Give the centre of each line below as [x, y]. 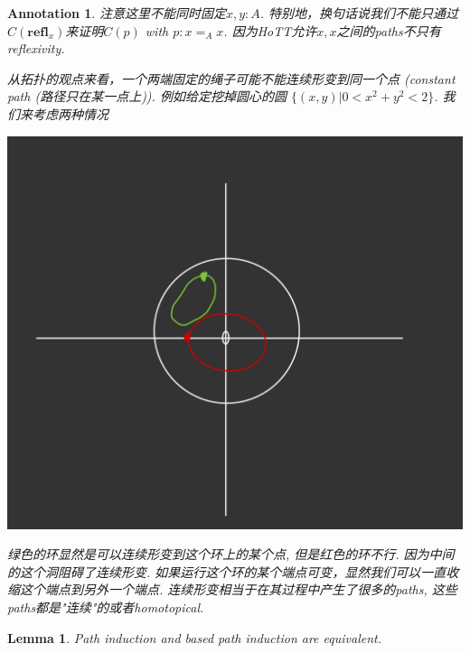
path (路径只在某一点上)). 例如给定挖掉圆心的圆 [147, 96]
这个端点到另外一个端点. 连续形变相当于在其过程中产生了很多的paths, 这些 [238, 589]
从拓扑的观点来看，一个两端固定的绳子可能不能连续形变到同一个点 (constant [231, 78]
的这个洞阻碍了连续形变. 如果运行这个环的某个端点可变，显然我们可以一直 [227, 571]
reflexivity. [36, 48]
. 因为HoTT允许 [270, 30]
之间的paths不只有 [389, 30]
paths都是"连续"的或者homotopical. [106, 607]
